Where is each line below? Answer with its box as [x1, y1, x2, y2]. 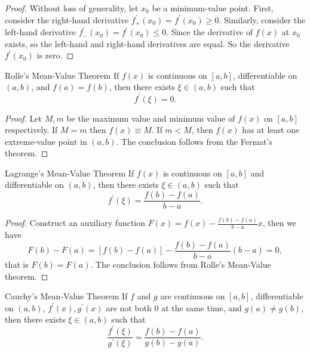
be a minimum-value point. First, [152, 2, 274, 14]
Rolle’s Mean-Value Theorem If [5, 69, 119, 81]
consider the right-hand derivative [5, 13, 129, 26]
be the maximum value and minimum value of [66, 112, 235, 124]
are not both [106, 301, 152, 314]
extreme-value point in [5, 135, 87, 147]
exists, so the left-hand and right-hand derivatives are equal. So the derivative [5, 37, 290, 49]
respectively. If [5, 123, 58, 136]
